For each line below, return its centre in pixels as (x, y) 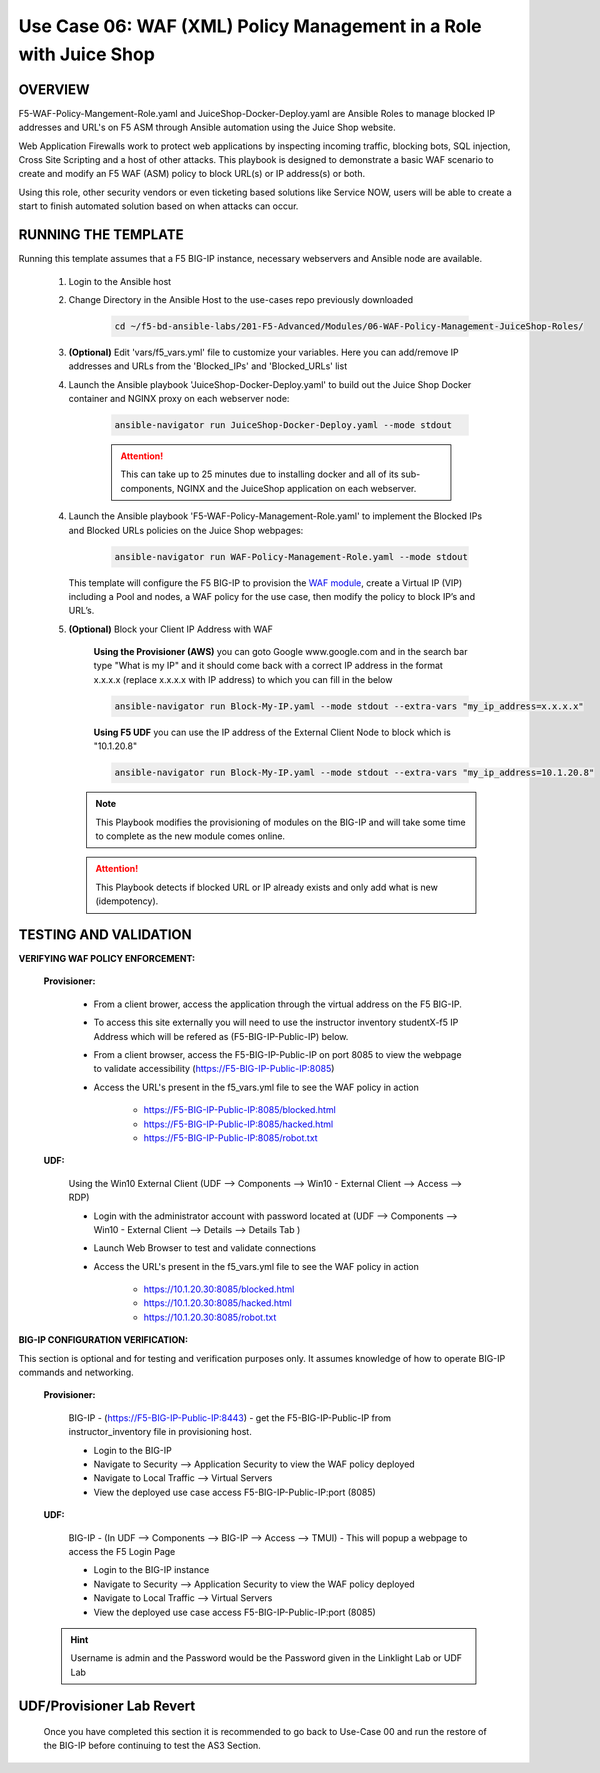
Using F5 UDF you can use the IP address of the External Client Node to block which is (272, 732)
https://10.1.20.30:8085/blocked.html (219, 1289)
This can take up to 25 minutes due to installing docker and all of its (259, 474)
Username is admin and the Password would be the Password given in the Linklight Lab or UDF (266, 1658)
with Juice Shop (86, 54)
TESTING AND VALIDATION (105, 934)
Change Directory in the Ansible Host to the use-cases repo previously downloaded (241, 299)
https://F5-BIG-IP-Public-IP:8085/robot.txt (231, 1137)
